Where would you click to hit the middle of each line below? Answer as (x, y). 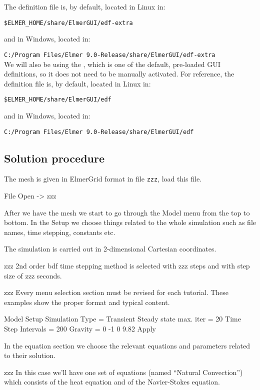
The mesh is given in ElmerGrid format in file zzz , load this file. (103, 179)
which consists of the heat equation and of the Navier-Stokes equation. (112, 382)
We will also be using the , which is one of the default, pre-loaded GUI (112, 64)
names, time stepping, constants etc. (60, 232)
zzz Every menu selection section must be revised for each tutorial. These (116, 292)
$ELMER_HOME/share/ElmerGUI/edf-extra (68, 23)
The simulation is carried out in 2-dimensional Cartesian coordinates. (110, 249)
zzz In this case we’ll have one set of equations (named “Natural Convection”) (123, 372)
